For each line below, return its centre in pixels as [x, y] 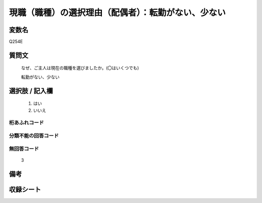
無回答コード [24, 149]
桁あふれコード [26, 123]
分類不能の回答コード [34, 135]
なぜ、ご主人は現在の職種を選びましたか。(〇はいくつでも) [80, 68]
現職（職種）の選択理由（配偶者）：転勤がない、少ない [117, 13]
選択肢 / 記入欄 [31, 91]
